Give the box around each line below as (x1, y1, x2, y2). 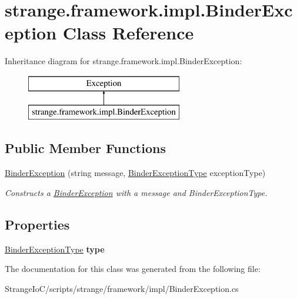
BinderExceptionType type (5, 242, 105, 255)
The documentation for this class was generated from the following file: (5, 263, 261, 275)
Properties (5, 215, 70, 233)
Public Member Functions (5, 139, 166, 157)
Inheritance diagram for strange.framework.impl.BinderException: (5, 55, 242, 67)
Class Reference (62, 21, 194, 45)
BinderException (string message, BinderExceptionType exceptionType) (5, 167, 266, 179)
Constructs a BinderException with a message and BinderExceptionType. (5, 186, 268, 198)
